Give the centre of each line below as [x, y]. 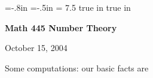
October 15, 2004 [36, 48]
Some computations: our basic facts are [77, 67]
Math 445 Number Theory [61, 27]
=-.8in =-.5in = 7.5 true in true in [68, 7]
